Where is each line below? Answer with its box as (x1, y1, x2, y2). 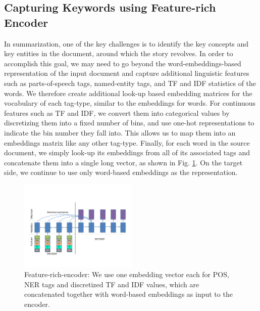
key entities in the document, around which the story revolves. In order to (4, 48, 233, 59)
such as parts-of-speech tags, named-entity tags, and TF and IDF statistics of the (4, 77, 256, 88)
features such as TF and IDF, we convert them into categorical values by (4, 107, 230, 118)
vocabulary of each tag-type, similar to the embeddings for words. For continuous (4, 98, 256, 108)
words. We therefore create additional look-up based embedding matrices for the (4, 87, 252, 98)
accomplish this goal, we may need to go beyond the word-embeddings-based (4, 58, 241, 68)
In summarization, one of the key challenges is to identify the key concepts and (4, 38, 249, 49)
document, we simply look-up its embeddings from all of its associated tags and (4, 147, 250, 158)
